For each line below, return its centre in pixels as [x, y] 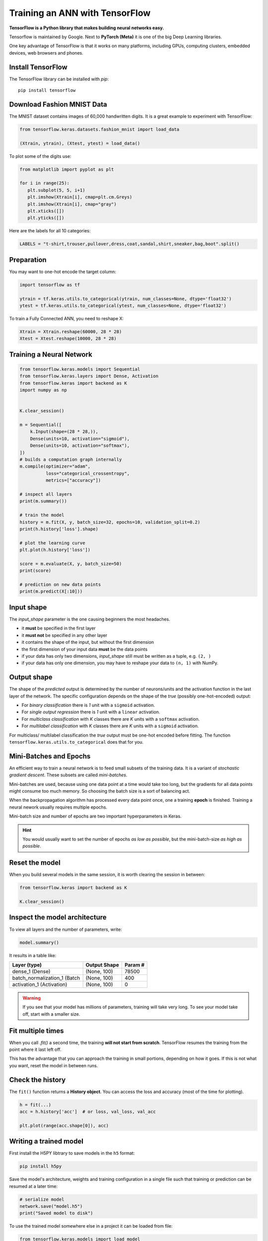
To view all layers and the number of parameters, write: [66, 929]
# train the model [42, 515]
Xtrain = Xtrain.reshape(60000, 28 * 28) [71, 332]
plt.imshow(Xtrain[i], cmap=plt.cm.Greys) [80, 197]
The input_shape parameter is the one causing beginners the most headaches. [90, 619]
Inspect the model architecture [58, 918]
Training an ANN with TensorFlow [80, 13]
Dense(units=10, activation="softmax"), [80, 446]
